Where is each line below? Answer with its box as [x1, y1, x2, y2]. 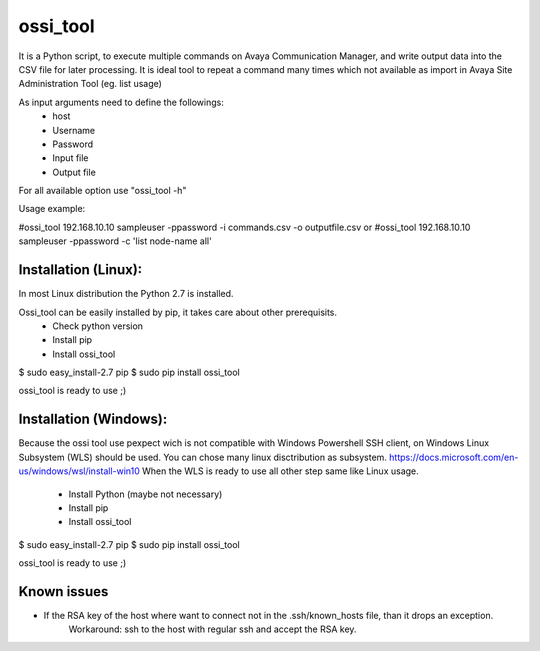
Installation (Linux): [18, 261, 143, 279]
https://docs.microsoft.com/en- [388, 451, 519, 463]
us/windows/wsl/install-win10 [18, 465, 140, 477]
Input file [52, 152, 89, 164]
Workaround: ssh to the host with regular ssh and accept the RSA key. [68, 623, 357, 635]
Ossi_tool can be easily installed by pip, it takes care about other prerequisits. [18, 306, 338, 318]
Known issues [18, 583, 109, 600]
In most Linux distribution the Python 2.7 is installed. [18, 288, 234, 300]
